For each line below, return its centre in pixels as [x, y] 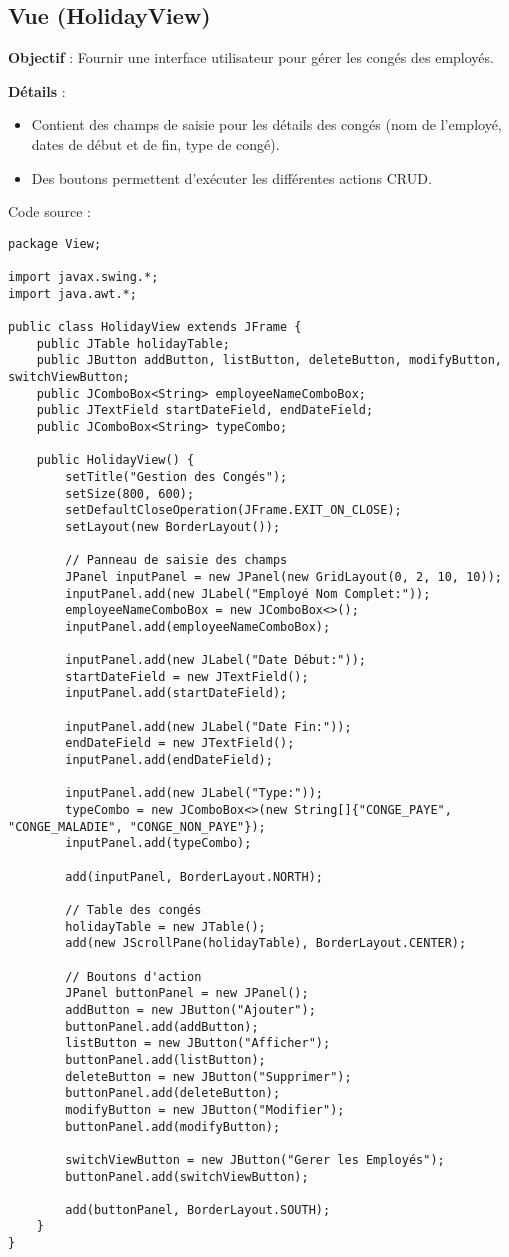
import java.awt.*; [72, 293]
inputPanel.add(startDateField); [176, 693]
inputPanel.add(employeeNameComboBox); [198, 626]
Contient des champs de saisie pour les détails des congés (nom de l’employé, [266, 124]
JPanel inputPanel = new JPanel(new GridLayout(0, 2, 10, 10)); [283, 576]
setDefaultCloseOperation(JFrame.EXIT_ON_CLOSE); [233, 510]
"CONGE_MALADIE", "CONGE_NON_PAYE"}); [137, 826]
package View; [55, 243]
